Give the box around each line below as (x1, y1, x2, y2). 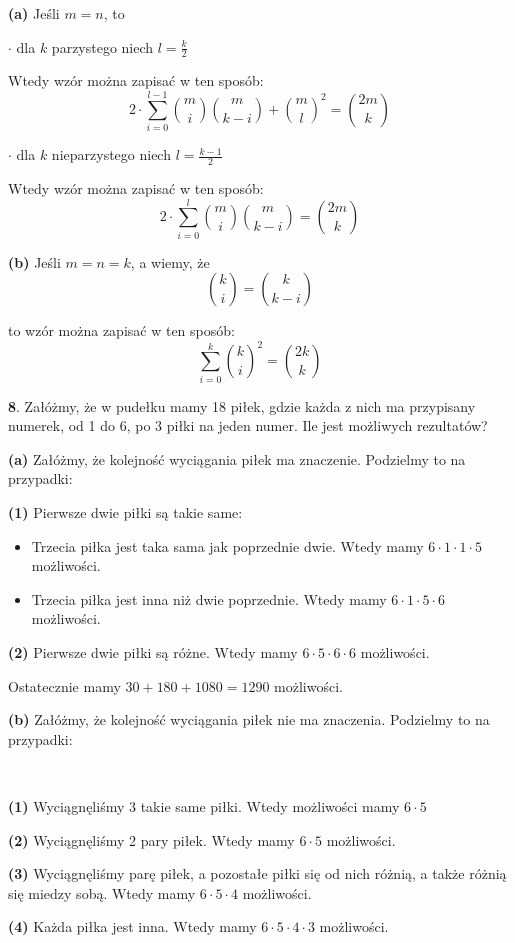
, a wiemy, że (130, 251, 210, 272)
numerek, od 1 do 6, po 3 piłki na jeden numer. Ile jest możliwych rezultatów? (8, 415, 488, 436)
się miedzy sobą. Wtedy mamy (8, 882, 196, 903)
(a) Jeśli (8, 3, 60, 23)
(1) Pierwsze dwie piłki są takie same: (8, 502, 243, 523)
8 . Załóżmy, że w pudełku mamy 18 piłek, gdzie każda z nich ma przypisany (8, 395, 476, 416)
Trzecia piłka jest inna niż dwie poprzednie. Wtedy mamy (31, 588, 387, 609)
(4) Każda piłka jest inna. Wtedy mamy (8, 916, 257, 937)
